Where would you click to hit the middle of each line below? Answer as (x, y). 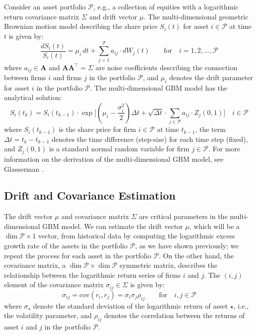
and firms (67, 77)
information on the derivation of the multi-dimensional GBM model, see (114, 159)
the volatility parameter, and (48, 315)
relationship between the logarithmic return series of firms (92, 275)
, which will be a (214, 226)
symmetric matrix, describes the (169, 265)
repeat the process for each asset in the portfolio (78, 255)
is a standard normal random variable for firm (119, 149)
